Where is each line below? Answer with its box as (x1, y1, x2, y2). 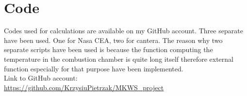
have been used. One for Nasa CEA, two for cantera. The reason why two (4, 35, 223, 45)
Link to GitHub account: (4, 73, 78, 83)
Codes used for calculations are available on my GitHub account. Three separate (4, 26, 243, 36)
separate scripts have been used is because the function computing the (4, 44, 213, 55)
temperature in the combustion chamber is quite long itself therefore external (4, 54, 233, 64)
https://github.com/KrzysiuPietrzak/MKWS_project (4, 82, 164, 92)
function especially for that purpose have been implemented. (4, 63, 183, 73)
